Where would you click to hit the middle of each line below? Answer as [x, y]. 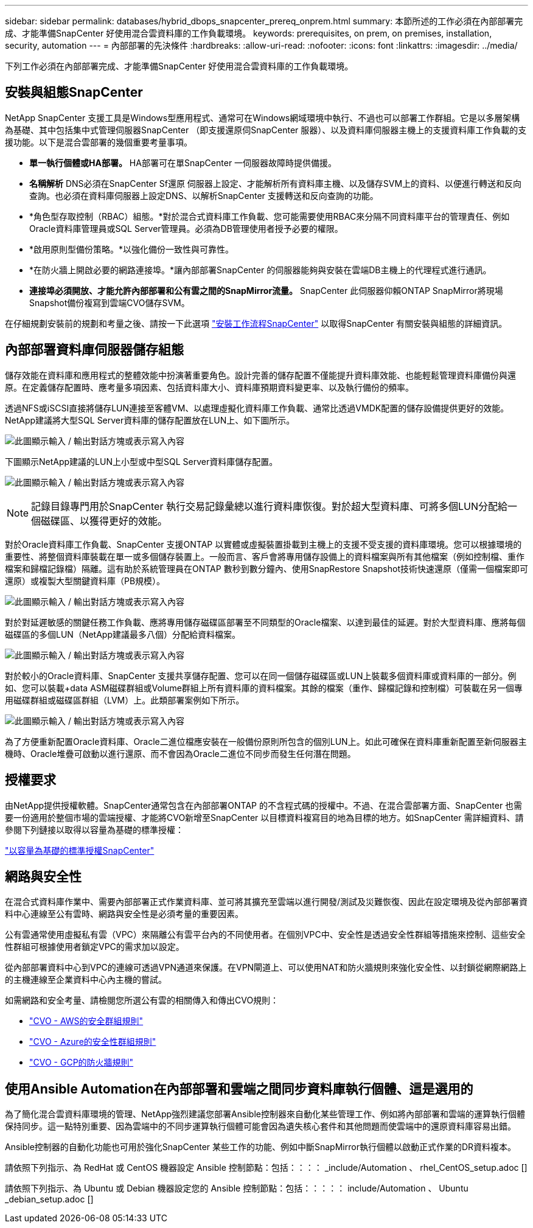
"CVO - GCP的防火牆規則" [82, 1062]
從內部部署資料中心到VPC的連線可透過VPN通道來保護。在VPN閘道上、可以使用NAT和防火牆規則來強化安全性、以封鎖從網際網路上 [266, 968]
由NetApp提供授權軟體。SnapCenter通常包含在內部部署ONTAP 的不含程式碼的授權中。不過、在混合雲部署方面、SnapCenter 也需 [264, 805]
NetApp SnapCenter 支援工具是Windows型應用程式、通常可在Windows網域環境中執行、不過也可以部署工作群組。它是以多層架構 [263, 117]
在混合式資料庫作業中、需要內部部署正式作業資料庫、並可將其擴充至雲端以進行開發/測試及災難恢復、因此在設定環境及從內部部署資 [266, 902]
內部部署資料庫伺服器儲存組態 [94, 350]
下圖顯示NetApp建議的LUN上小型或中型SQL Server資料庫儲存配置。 [141, 461]
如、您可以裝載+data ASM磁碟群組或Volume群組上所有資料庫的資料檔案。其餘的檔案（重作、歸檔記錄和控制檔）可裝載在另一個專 [264, 688]
